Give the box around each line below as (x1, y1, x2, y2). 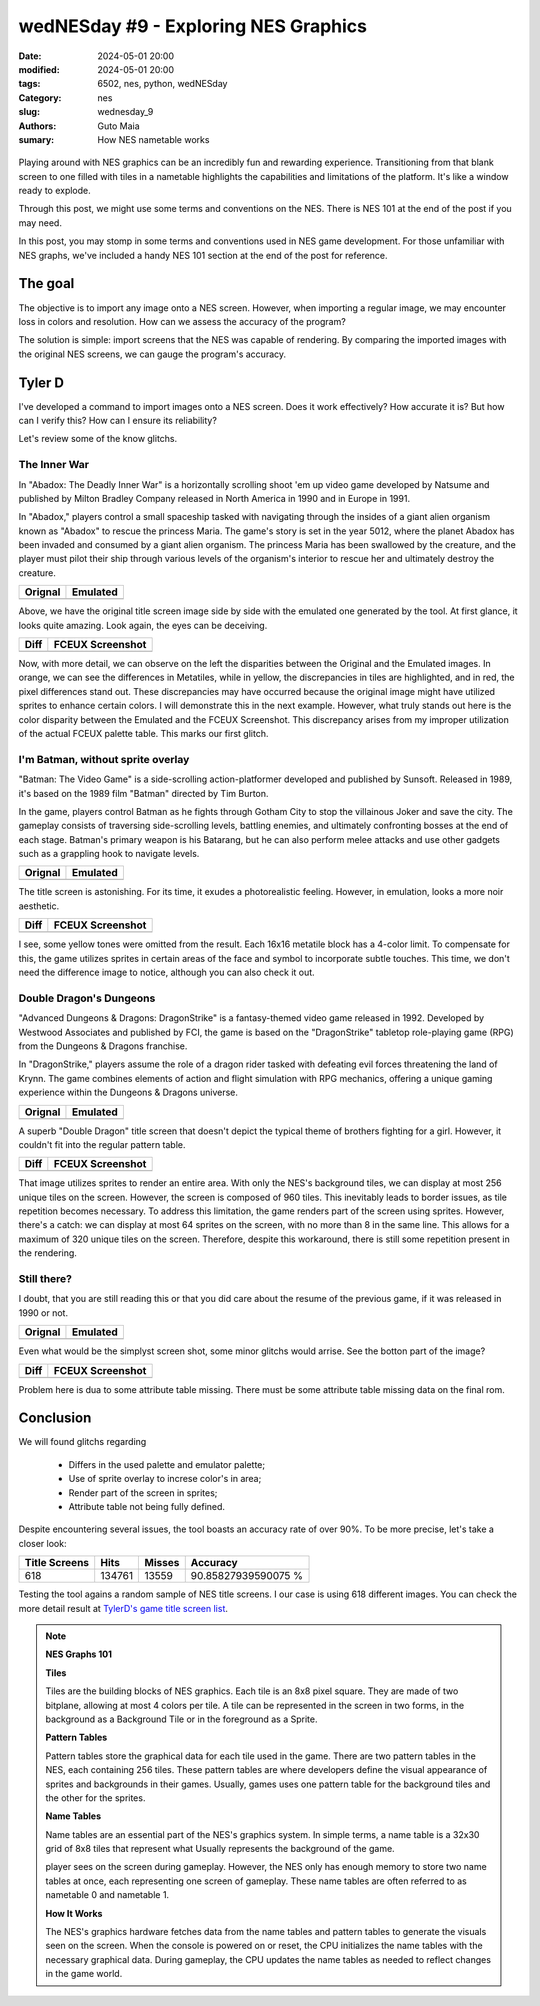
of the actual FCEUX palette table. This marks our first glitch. (18, 728, 269, 739)
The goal (18, 275, 75, 292)
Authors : (18, 120, 57, 132)
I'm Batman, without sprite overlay (18, 752, 190, 766)
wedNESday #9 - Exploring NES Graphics (18, 15, 368, 37)
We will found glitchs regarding (18, 1436, 147, 1448)
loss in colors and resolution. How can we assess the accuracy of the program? (18, 315, 347, 327)
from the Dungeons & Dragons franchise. (18, 1040, 188, 1052)
